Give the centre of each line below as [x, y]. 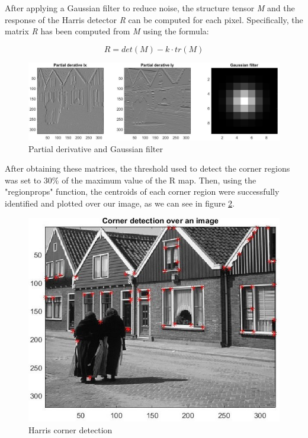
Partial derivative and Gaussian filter [96, 148]
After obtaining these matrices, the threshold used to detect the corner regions [147, 168]
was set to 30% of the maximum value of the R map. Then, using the [131, 180]
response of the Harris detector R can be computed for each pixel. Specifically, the [154, 19]
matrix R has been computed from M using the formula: [107, 31]
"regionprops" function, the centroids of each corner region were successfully [142, 191]
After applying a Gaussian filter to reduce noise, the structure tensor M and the [150, 8]
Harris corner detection [70, 429]
